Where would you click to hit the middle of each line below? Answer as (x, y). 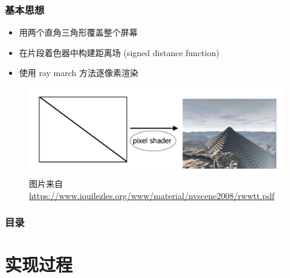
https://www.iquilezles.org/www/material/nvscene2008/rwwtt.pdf (152, 195)
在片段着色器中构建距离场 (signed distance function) (119, 52)
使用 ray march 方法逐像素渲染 (79, 73)
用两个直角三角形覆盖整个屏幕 (78, 32)
